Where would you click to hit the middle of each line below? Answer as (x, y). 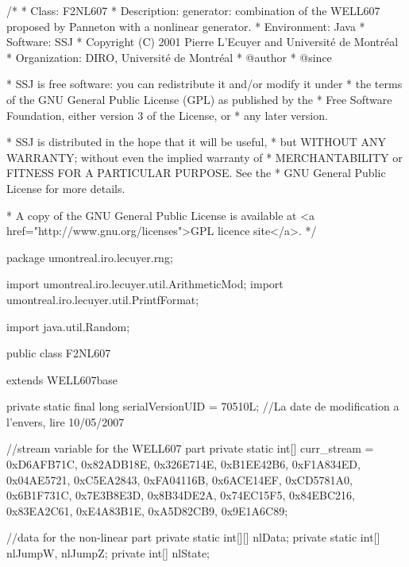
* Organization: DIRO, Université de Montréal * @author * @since (169, 57)
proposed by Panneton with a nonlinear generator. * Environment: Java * (186, 26)
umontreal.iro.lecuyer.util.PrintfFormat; (103, 299)
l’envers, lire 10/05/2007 (66, 421)
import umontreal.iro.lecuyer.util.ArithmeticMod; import (145, 284)
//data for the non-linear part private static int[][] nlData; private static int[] (193, 537)
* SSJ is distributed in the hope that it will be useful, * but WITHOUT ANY (197, 142)
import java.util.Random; (68, 326)
